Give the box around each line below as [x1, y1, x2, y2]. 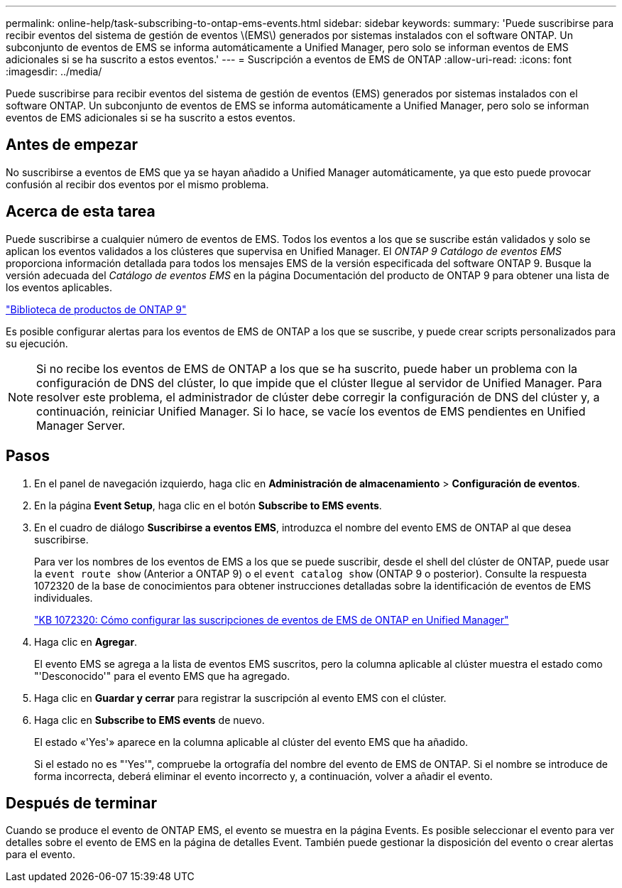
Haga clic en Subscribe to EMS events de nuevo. [34, 713, 265, 726]
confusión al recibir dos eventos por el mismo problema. [6, 178, 269, 190]
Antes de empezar [6, 136, 138, 154]
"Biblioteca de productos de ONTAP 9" [6, 303, 187, 315]
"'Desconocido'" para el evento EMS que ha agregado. [34, 669, 290, 682]
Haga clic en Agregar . [34, 635, 138, 648]
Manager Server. [36, 418, 126, 433]
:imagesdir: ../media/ [6, 65, 102, 77]
